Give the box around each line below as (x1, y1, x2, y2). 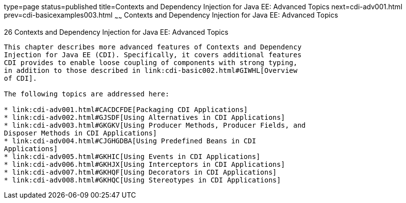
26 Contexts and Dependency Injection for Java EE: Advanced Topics (4, 27, 228, 36)
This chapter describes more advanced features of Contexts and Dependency (4, 43, 302, 51)
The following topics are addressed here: (4, 90, 170, 98)
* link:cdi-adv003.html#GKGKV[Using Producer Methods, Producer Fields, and (4, 121, 306, 129)
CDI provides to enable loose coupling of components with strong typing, (4, 58, 298, 67)
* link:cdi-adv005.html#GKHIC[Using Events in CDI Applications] (4, 152, 260, 160)
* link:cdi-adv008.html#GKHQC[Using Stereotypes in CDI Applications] (4, 176, 281, 184)
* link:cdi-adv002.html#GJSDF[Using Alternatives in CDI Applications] (4, 113, 285, 121)
